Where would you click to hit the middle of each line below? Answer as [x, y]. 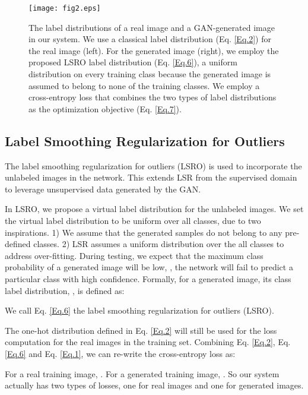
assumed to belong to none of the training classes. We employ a [144, 85]
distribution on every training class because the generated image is [150, 74]
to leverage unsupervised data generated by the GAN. [103, 189]
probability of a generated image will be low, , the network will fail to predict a [149, 267]
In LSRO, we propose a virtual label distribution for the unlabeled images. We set [154, 209]
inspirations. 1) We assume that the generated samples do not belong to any [144, 232]
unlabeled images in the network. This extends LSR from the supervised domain [151, 177]
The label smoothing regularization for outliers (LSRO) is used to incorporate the [153, 165]
